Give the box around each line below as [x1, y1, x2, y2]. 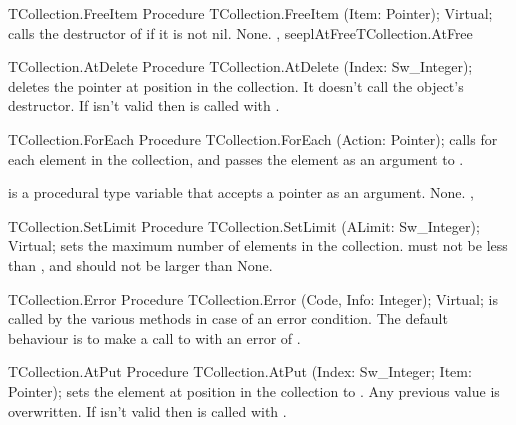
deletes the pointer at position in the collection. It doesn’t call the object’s [8, 75, 464, 96]
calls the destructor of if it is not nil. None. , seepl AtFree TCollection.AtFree [8, 22, 473, 43]
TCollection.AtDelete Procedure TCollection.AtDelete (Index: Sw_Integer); [8, 56, 473, 77]
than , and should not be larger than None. [8, 254, 273, 275]
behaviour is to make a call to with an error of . [8, 327, 301, 348]
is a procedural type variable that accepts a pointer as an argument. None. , [8, 182, 474, 203]
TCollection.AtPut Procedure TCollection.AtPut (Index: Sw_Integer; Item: [8, 361, 472, 382]
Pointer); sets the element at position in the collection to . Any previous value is [8, 380, 500, 401]
